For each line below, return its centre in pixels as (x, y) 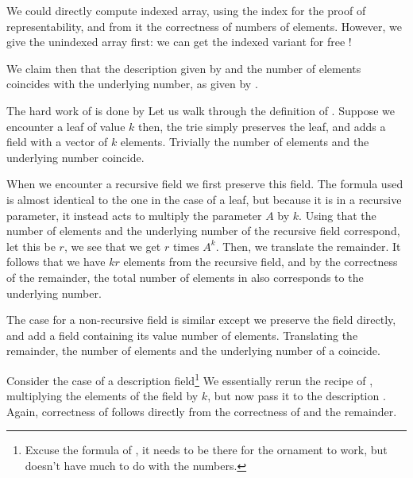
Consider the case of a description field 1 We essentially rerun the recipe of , (190, 379)
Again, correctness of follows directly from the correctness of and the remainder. (202, 411)
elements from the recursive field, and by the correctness (261, 262)
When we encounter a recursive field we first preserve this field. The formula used (205, 184)
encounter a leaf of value (66, 126)
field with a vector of (57, 142)
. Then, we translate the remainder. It (308, 246)
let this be (31, 246)
